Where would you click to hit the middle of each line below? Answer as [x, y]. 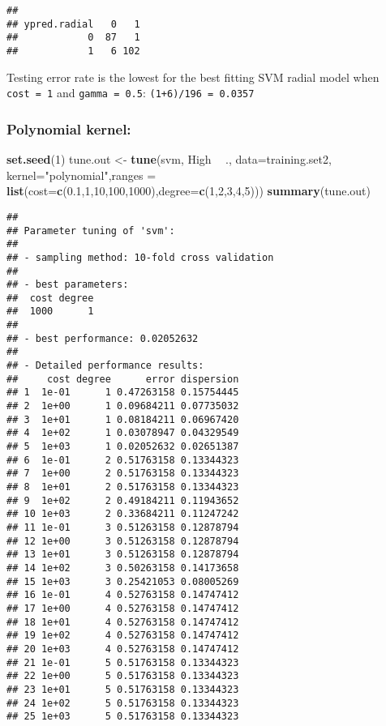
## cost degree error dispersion [123, 379]
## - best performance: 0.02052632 [103, 338]
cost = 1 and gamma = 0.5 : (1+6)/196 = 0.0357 [131, 93]
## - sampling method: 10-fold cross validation [140, 257]
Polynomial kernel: [69, 128]
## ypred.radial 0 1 [73, 24]
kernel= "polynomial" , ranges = [81, 175]
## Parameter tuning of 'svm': [91, 231]
